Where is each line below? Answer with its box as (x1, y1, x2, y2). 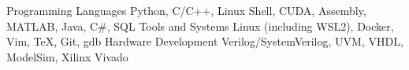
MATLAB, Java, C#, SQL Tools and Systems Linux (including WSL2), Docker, (6, 17, 394, 34)
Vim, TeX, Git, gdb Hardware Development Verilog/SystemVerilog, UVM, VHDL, (6, 33, 403, 50)
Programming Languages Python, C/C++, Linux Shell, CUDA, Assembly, (6, 2, 366, 18)
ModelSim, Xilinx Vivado (6, 48, 128, 64)
